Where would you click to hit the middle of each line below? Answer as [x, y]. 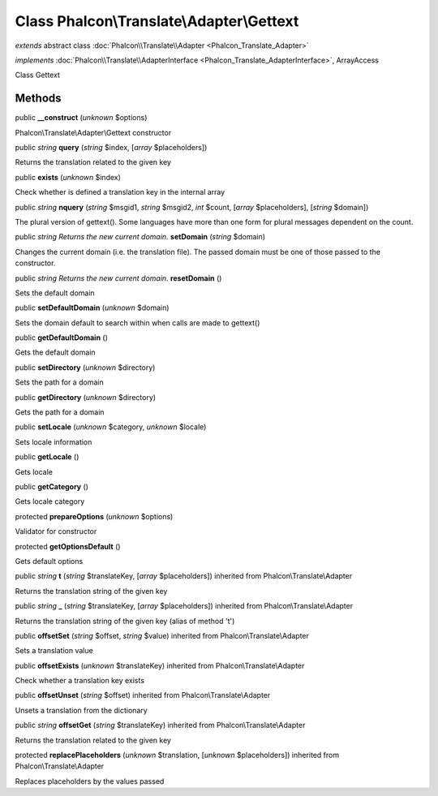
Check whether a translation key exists [80, 681]
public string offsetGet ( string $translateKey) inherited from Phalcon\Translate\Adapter [160, 725]
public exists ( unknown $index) [68, 177]
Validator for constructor [56, 531]
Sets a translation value [54, 651]
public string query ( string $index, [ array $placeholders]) [111, 148]
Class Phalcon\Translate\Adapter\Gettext [157, 21]
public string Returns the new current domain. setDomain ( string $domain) [140, 237]
